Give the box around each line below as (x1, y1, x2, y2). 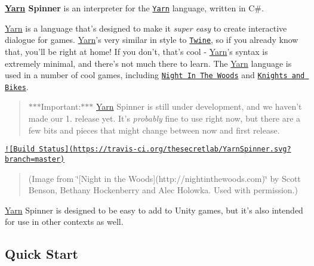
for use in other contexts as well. (5, 215, 124, 228)
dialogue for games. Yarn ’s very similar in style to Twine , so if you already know (5, 33, 298, 46)
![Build (5, 145, 35, 154)
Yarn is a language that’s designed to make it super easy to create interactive (5, 21, 287, 34)
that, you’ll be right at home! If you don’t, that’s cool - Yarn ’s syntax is (5, 45, 268, 57)
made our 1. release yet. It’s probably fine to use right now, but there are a (28, 112, 301, 124)
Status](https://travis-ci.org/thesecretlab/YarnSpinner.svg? (39, 145, 291, 154)
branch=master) (5, 154, 65, 163)
